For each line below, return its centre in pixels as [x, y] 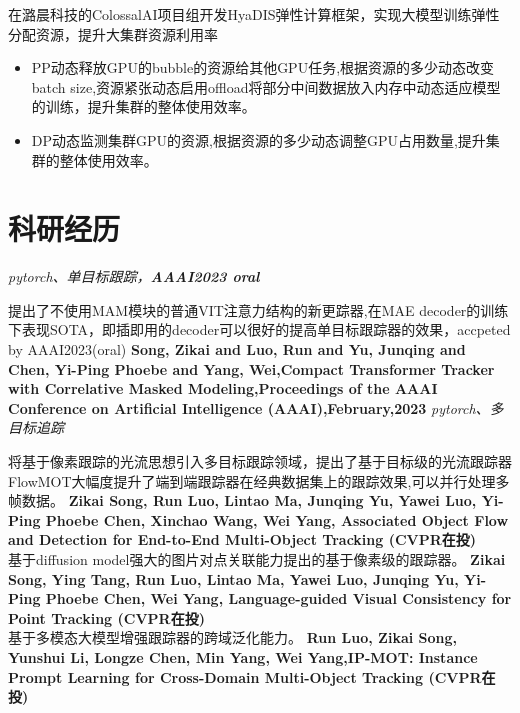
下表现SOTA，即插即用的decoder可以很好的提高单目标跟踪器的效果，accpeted [259, 329]
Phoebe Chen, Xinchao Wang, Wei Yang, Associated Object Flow [277, 519]
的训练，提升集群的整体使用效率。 [143, 106]
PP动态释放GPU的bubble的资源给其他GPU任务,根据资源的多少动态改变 [263, 67]
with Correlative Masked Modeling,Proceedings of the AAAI [223, 388]
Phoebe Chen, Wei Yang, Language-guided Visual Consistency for [278, 598]
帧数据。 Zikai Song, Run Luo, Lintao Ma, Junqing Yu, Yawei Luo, [242, 500]
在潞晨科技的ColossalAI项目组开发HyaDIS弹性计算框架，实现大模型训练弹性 [254, 14]
